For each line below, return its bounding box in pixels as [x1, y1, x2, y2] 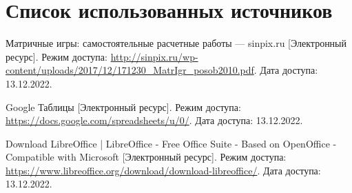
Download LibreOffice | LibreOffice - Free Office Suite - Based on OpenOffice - [6, 136, 337, 150]
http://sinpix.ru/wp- [110, 49, 198, 63]
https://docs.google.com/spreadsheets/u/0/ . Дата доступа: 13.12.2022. [6, 113, 303, 128]
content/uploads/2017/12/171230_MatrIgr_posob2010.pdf [6, 63, 254, 77]
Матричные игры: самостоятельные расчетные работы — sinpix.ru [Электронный [6, 36, 347, 50]
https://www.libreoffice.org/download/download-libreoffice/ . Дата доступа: [6, 163, 321, 177]
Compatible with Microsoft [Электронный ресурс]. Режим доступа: [6, 150, 287, 164]
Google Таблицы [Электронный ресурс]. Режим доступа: [6, 99, 241, 114]
